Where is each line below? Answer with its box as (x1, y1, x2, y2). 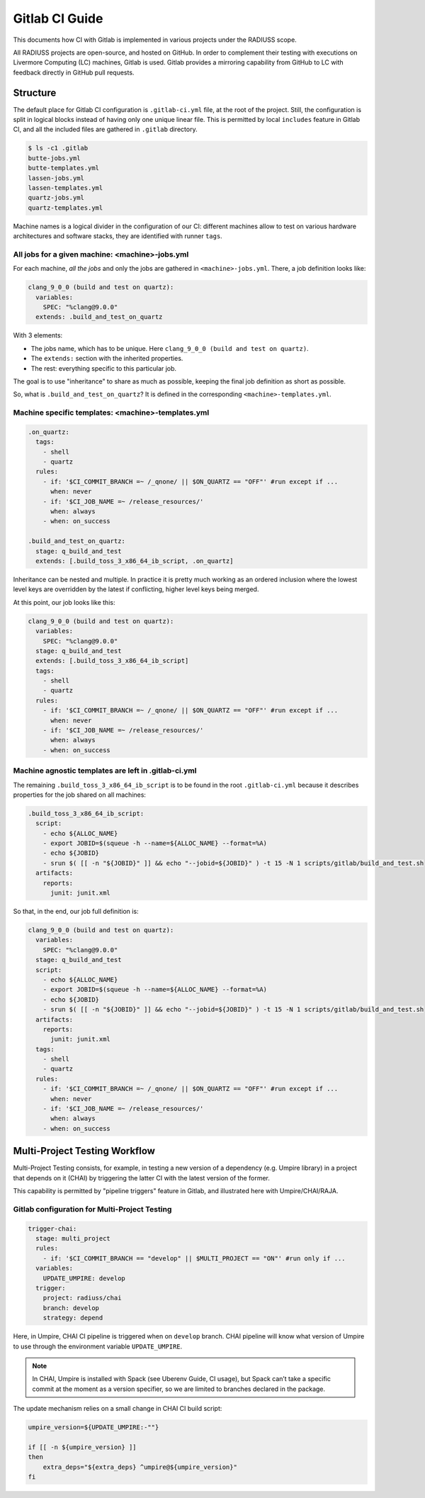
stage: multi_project (35, 1234, 111, 1243)
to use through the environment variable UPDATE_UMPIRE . (13, 1342, 183, 1351)
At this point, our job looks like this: (13, 598, 115, 606)
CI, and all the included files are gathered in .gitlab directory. (13, 125, 198, 134)
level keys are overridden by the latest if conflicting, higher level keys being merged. (13, 585, 259, 593)
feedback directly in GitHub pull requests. (13, 68, 135, 77)
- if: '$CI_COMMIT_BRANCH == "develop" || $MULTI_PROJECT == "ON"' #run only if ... (42, 1254, 346, 1262)
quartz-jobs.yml (28, 194, 85, 202)
